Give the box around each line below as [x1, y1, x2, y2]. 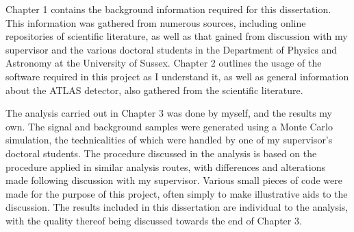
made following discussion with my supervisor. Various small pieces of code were [5, 173, 342, 187]
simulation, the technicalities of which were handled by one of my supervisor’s [5, 132, 333, 147]
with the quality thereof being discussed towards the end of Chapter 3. [5, 213, 302, 227]
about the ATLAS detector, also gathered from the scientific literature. [5, 82, 303, 97]
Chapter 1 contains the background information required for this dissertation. [5, 2, 331, 16]
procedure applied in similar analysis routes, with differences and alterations [5, 159, 325, 174]
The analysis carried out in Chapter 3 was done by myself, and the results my [5, 106, 332, 120]
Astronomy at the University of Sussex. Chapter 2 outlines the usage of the [5, 56, 322, 70]
